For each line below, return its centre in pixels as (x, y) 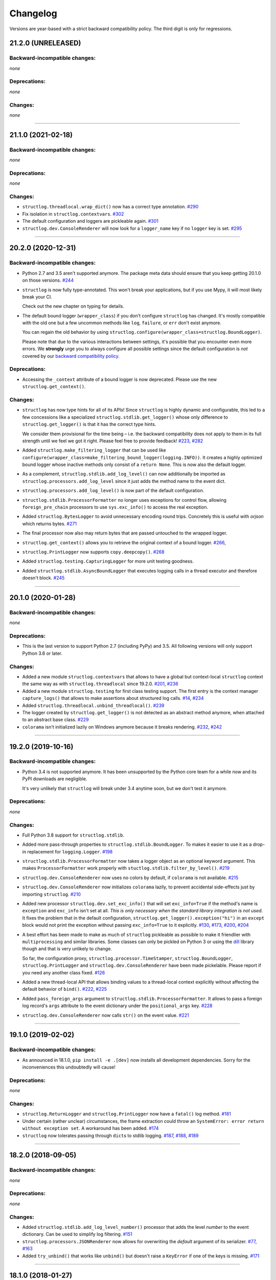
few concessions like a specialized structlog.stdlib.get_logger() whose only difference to (125, 417)
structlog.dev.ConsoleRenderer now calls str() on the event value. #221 (106, 1015)
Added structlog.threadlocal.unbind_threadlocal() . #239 (93, 705)
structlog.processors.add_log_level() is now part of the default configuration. (113, 490)
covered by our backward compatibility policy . (71, 356)
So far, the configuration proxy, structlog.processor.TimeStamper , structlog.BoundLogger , (128, 958)
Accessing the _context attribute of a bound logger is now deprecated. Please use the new (120, 379)
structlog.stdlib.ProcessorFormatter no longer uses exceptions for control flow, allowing (124, 500)
